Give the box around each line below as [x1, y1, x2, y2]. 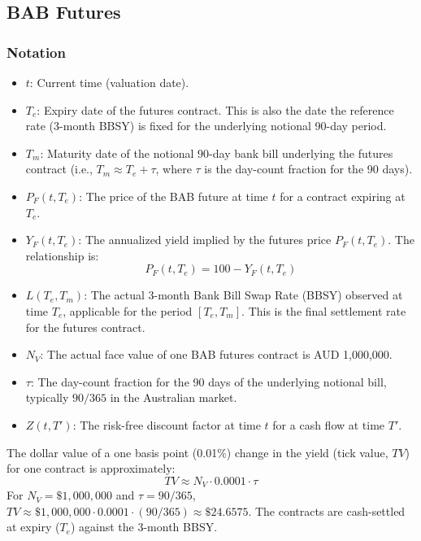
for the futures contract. [25, 318, 145, 335]
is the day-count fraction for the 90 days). [204, 160, 413, 177]
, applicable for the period [63, 302, 193, 319]
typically [25, 389, 69, 406]
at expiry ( [7, 518, 60, 535]
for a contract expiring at [280, 187, 406, 204]
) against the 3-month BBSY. [70, 518, 218, 535]
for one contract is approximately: [7, 460, 176, 477]
